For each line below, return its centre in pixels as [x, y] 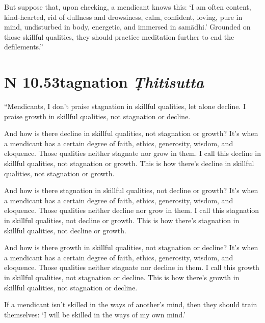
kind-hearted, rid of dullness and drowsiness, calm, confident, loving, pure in [123, 17]
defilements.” [24, 47]
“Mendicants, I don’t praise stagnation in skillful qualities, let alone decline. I [125, 106]
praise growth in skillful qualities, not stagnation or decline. [97, 116]
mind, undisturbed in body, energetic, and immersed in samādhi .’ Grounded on [127, 27]
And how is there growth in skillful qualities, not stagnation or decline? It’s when [131, 247]
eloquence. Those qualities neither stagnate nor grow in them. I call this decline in [133, 153]
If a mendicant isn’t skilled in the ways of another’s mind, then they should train [131, 304]
